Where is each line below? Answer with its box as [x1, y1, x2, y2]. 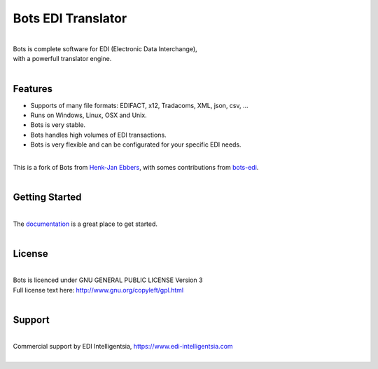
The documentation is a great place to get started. [13, 220, 157, 228]
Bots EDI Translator [13, 11, 127, 26]
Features [13, 83, 52, 95]
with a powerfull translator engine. [13, 55, 112, 63]
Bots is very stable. [30, 121, 86, 129]
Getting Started [13, 192, 82, 203]
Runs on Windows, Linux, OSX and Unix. [30, 111, 147, 119]
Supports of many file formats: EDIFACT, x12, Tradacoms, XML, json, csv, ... [30, 101, 248, 109]
